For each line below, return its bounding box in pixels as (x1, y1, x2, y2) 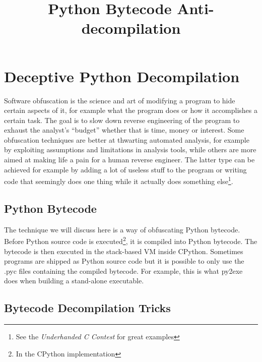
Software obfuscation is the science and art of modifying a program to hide (4, 95, 235, 105)
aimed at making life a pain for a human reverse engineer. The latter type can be (4, 154, 255, 165)
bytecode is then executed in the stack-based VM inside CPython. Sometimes (4, 246, 243, 256)
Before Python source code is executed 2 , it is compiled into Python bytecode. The (4, 234, 257, 246)
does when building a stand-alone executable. (4, 275, 144, 286)
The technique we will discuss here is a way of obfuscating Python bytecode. (4, 224, 240, 234)
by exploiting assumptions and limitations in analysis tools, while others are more (4, 144, 256, 155)
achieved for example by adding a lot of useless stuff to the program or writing (4, 164, 247, 174)
